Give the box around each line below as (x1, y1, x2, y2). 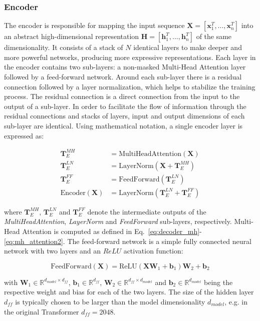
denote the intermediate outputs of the (87, 206, 206, 216)
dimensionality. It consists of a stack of (4, 42, 123, 52)
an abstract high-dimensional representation (4, 31, 139, 41)
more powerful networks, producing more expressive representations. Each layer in (4, 51, 256, 62)
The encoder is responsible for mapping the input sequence (4, 20, 185, 30)
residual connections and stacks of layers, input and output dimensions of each (4, 110, 245, 121)
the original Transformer (4, 306, 79, 316)
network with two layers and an (4, 245, 101, 256)
